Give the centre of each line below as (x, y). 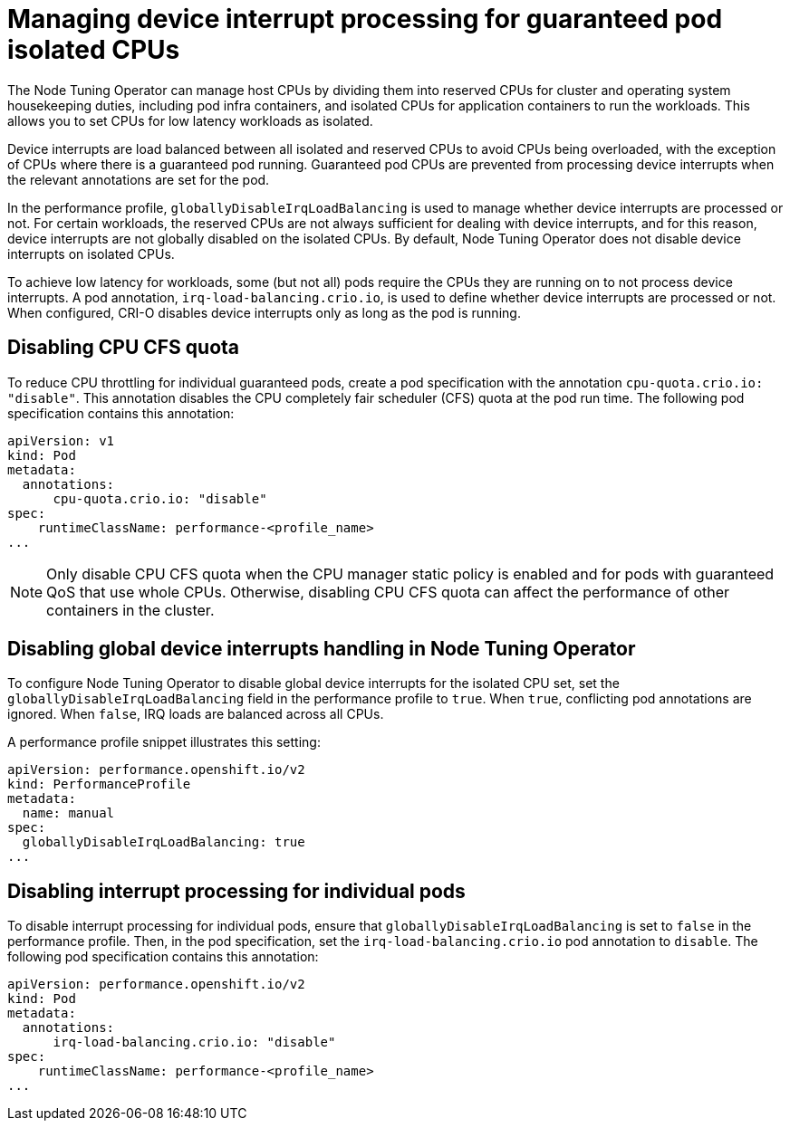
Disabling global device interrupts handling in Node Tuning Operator (322, 649)
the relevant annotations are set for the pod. (139, 179)
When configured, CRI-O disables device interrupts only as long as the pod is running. (264, 312)
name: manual (68, 813)
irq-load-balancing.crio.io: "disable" (194, 1042)
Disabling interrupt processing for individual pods (236, 891)
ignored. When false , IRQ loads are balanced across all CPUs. (196, 714)
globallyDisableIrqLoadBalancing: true (164, 842)
